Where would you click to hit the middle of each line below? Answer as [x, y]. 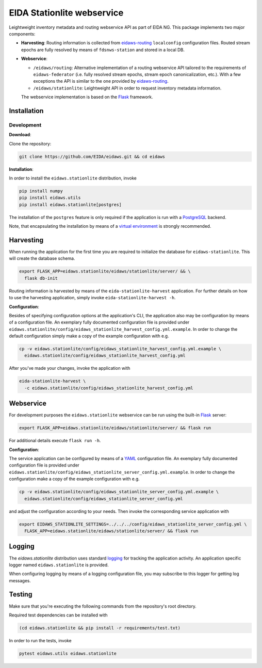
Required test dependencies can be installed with [58, 615]
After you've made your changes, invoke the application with [70, 368]
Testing [21, 594]
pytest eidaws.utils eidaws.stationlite [68, 653]
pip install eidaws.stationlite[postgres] [70, 205]
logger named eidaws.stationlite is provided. [59, 565]
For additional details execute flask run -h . [55, 441]
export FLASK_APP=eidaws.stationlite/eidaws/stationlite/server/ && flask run [115, 428]
